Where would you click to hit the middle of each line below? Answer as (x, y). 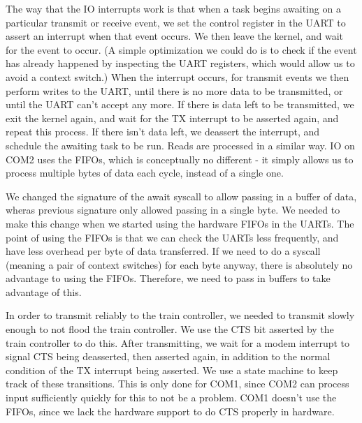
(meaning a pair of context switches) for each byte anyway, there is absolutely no (179, 264)
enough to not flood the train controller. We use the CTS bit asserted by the (170, 329)
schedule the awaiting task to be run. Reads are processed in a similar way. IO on (180, 145)
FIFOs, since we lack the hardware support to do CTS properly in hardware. (170, 411)
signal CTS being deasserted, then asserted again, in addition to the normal (168, 356)
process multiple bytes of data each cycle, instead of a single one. (145, 173)
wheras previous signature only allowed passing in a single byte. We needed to (173, 210)
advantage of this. (44, 291)
